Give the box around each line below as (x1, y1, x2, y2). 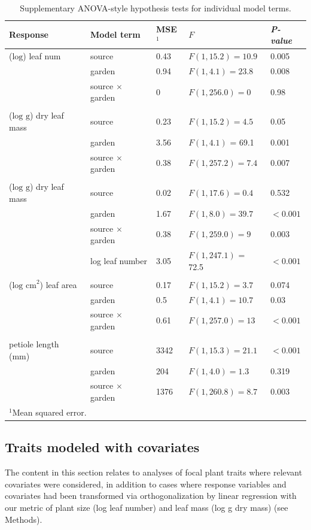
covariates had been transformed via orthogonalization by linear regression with (5, 489, 297, 502)
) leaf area (39, 278, 77, 290)
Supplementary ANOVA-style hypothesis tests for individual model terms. (20, 2, 291, 14)
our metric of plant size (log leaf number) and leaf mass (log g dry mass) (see (5, 501, 288, 513)
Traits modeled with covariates (5, 438, 200, 456)
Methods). (5, 513, 42, 525)
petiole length (9, 338, 59, 350)
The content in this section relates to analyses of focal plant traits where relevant (5, 466, 303, 478)
